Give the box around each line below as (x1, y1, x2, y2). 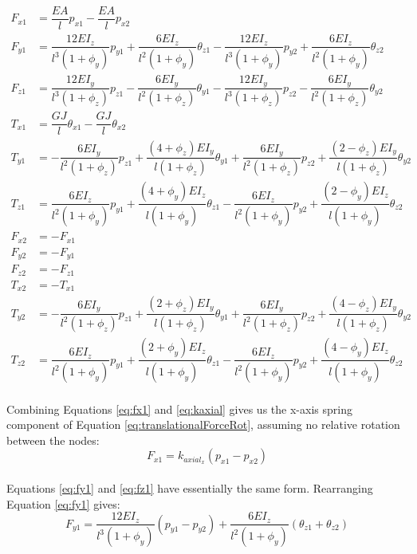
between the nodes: (6, 431, 100, 448)
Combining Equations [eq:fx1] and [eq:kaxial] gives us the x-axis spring (6, 400, 352, 417)
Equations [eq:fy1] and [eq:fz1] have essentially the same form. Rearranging (6, 480, 373, 497)
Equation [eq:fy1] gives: (6, 495, 120, 512)
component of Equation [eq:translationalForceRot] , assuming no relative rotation (6, 416, 400, 433)
